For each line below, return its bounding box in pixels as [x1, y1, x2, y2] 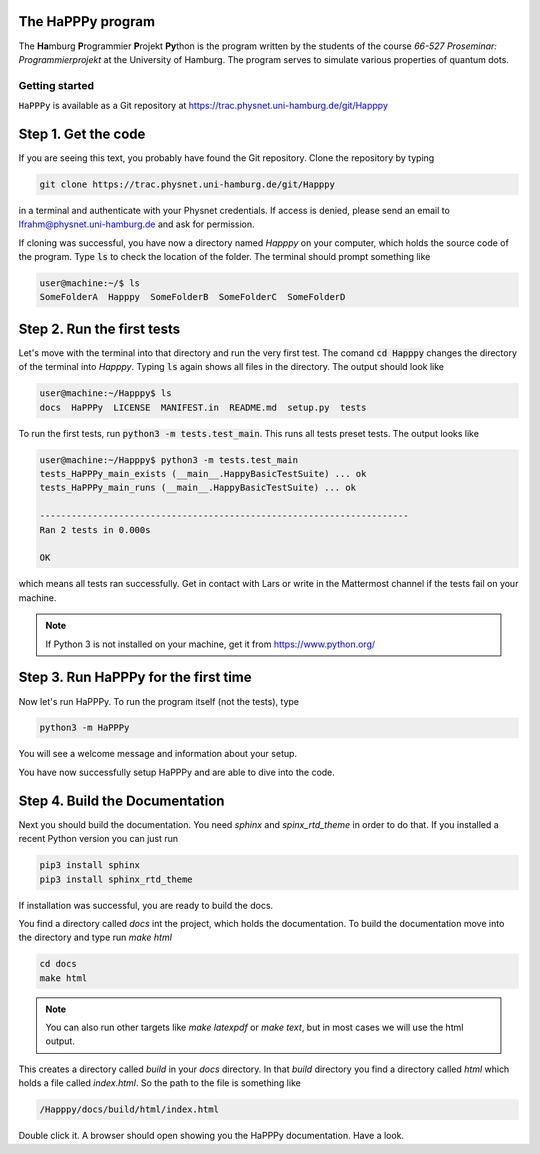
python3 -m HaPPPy [39, 722, 130, 734]
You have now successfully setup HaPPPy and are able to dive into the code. [18, 766, 335, 778]
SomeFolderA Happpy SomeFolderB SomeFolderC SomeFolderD [39, 291, 346, 303]
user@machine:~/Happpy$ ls [39, 388, 172, 399]
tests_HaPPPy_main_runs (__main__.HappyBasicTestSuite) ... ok [39, 482, 357, 494]
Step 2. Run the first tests [18, 320, 180, 337]
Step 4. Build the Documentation [18, 792, 225, 809]
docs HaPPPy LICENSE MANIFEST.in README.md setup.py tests [39, 401, 367, 413]
